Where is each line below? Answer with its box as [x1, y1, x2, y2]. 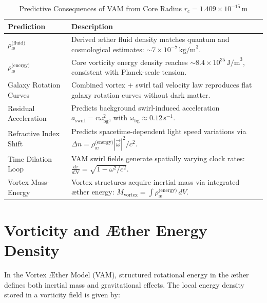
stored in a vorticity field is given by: [4, 289, 120, 300]
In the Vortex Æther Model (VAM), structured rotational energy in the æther [4, 269, 249, 279]
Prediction [8, 20, 46, 31]
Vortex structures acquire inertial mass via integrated [71, 176, 240, 187]
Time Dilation [8, 153, 52, 164]
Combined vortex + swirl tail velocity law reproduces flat [71, 79, 252, 90]
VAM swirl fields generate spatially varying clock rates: [71, 153, 245, 164]
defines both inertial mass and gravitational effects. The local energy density [4, 279, 244, 290]
